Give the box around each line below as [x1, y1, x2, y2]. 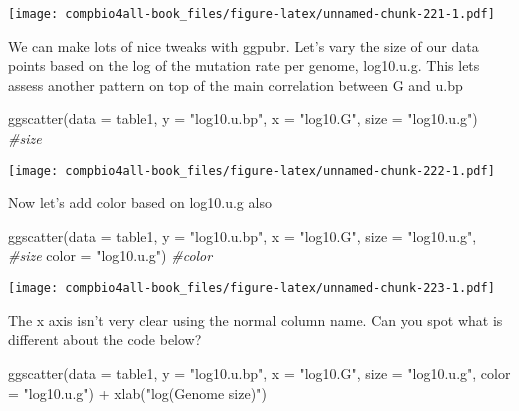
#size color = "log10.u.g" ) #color [8, 245, 213, 266]
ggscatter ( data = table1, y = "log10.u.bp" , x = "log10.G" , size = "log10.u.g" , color [8, 362, 511, 383]
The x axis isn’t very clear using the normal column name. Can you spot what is [8, 309, 503, 330]
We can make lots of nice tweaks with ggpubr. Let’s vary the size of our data [8, 35, 479, 56]
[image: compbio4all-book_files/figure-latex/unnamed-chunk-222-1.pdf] [8, 163, 495, 178]
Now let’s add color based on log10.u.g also [8, 192, 272, 213]
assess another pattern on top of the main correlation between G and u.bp [8, 74, 463, 95]
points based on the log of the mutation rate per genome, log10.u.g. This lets [8, 55, 480, 76]
